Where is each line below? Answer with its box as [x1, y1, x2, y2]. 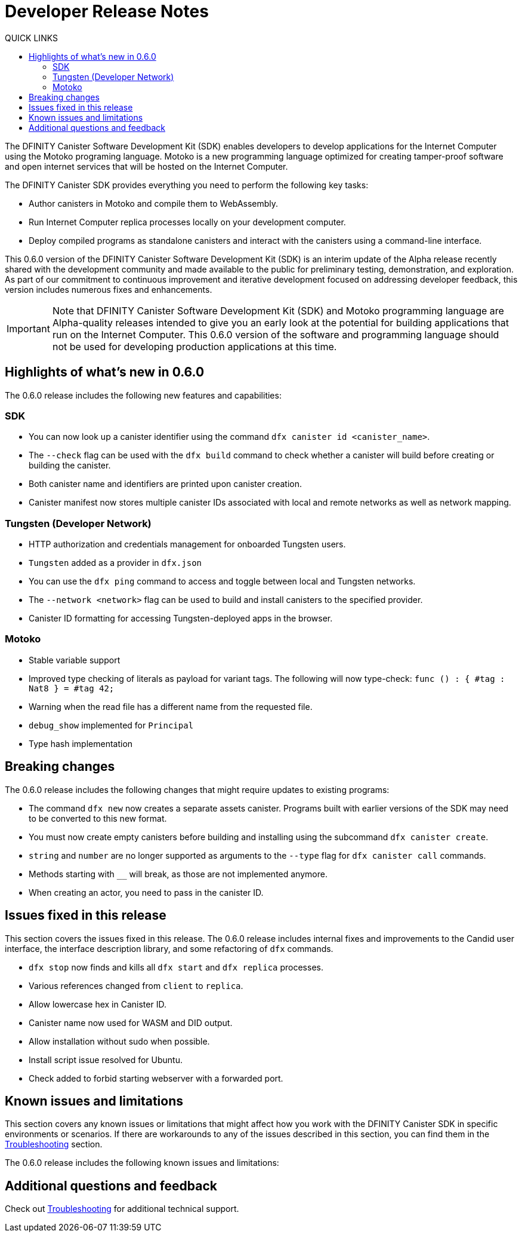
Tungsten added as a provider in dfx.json [29, 558, 202, 568]
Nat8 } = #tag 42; [29, 683, 115, 693]
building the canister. [29, 460, 111, 471]
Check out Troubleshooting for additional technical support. [5, 1204, 239, 1214]
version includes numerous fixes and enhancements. [5, 284, 212, 295]
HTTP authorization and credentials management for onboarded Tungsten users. [29, 539, 346, 550]
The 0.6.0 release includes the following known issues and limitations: [5, 1158, 279, 1168]
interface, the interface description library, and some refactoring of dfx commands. [5, 943, 333, 954]
